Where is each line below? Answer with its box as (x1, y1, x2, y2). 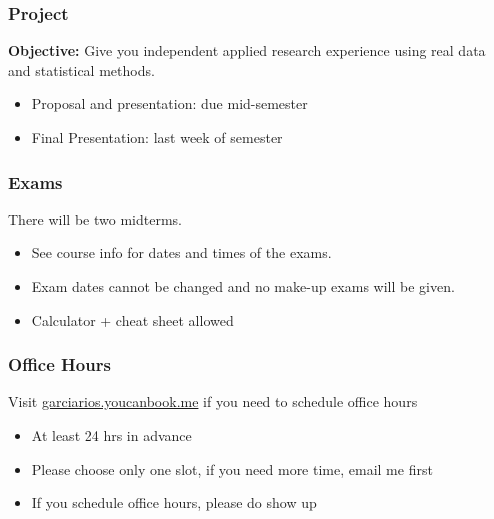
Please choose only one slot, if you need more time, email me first (31, 458, 433, 479)
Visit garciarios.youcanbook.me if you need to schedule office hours (8, 391, 418, 412)
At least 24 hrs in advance (31, 425, 192, 445)
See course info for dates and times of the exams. (31, 242, 332, 263)
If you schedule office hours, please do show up (31, 492, 317, 513)
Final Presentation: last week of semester (31, 127, 283, 147)
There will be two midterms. (8, 208, 182, 229)
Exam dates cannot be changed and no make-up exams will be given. (31, 276, 455, 296)
